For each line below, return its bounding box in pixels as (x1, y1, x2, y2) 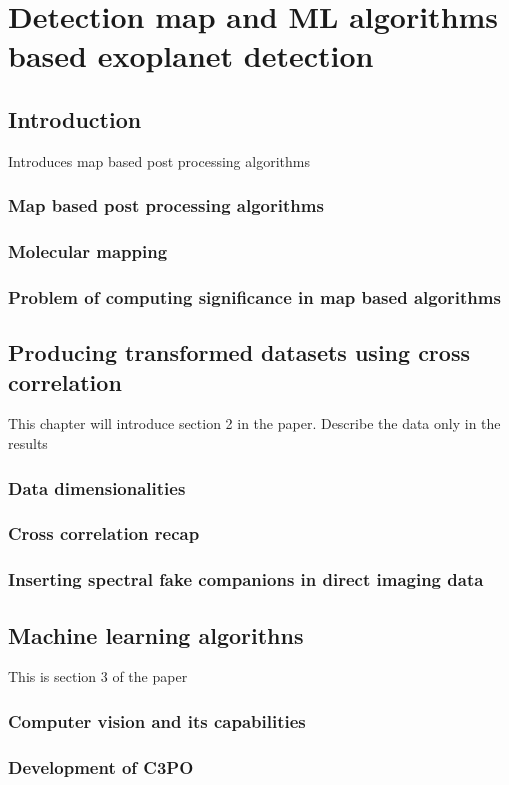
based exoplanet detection (8, 35, 374, 76)
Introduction (8, 103, 142, 134)
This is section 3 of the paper (8, 666, 188, 687)
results (8, 433, 48, 454)
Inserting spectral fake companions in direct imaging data (8, 567, 484, 592)
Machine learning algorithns (8, 619, 304, 650)
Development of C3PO (8, 754, 194, 779)
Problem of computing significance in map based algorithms (8, 284, 501, 309)
